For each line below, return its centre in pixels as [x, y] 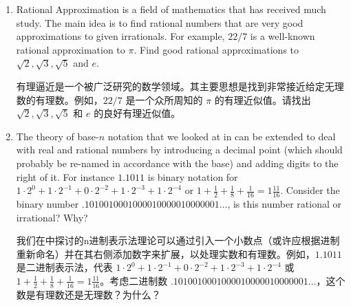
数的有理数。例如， [60, 99]
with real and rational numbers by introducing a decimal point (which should [179, 150]
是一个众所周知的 [164, 99]
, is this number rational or [284, 203]
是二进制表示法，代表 [64, 267]
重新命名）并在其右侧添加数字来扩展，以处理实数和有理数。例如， [166, 253]
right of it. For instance [65, 176]
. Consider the [310, 190]
